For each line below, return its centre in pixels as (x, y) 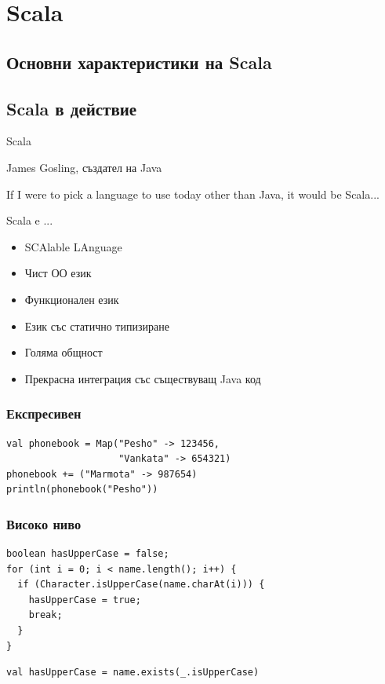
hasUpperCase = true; (85, 600)
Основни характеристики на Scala (139, 62)
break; (45, 615)
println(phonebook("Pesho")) (82, 490)
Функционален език (72, 299)
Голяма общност (64, 352)
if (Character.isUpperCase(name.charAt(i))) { (141, 585)
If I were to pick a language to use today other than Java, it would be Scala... (193, 194)
